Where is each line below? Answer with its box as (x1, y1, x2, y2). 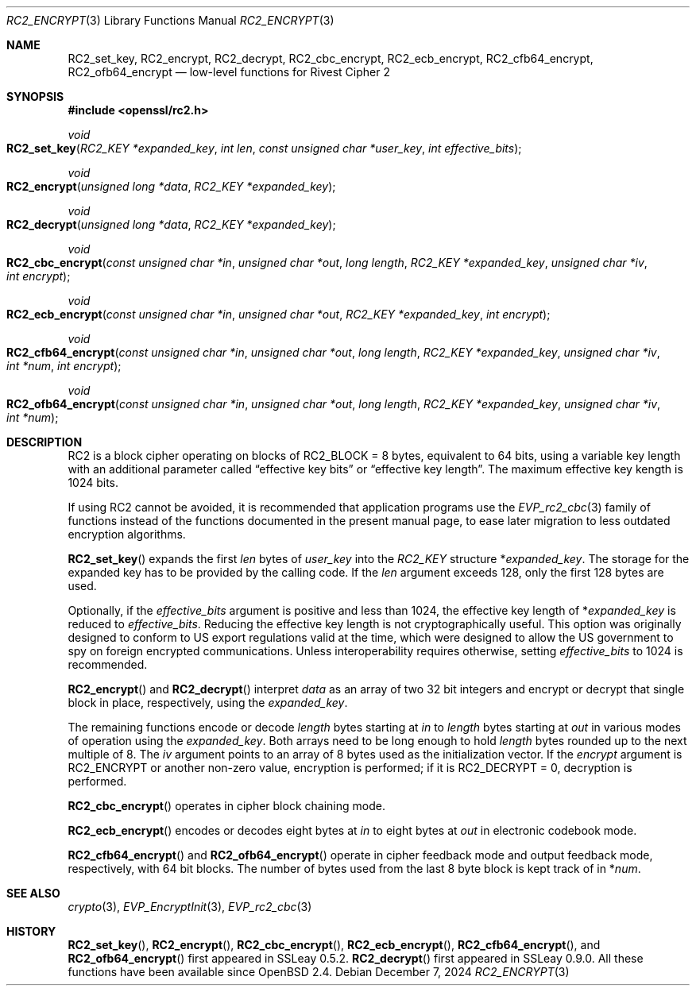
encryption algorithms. (68, 527, 186, 541)
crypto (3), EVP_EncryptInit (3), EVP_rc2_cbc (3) (68, 900, 312, 913)
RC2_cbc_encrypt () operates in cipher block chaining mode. (68, 799, 385, 813)
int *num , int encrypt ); (6, 359, 122, 372)
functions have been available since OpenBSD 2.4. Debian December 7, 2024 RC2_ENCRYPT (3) (68, 965, 570, 978)
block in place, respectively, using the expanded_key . (68, 696, 348, 709)
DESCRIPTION (6, 435, 83, 449)
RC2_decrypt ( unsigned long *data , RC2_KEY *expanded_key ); (6, 218, 336, 231)
